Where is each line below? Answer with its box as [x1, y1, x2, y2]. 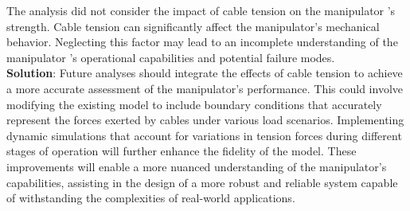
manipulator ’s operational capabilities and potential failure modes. [6, 49, 335, 65]
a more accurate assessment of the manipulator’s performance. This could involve [6, 80, 404, 96]
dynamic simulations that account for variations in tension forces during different [6, 127, 402, 143]
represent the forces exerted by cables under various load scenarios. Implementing [6, 111, 404, 128]
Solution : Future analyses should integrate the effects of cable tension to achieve [6, 64, 403, 81]
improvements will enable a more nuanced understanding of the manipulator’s [6, 158, 387, 174]
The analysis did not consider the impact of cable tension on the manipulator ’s [6, 2, 396, 18]
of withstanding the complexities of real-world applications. [6, 190, 295, 206]
